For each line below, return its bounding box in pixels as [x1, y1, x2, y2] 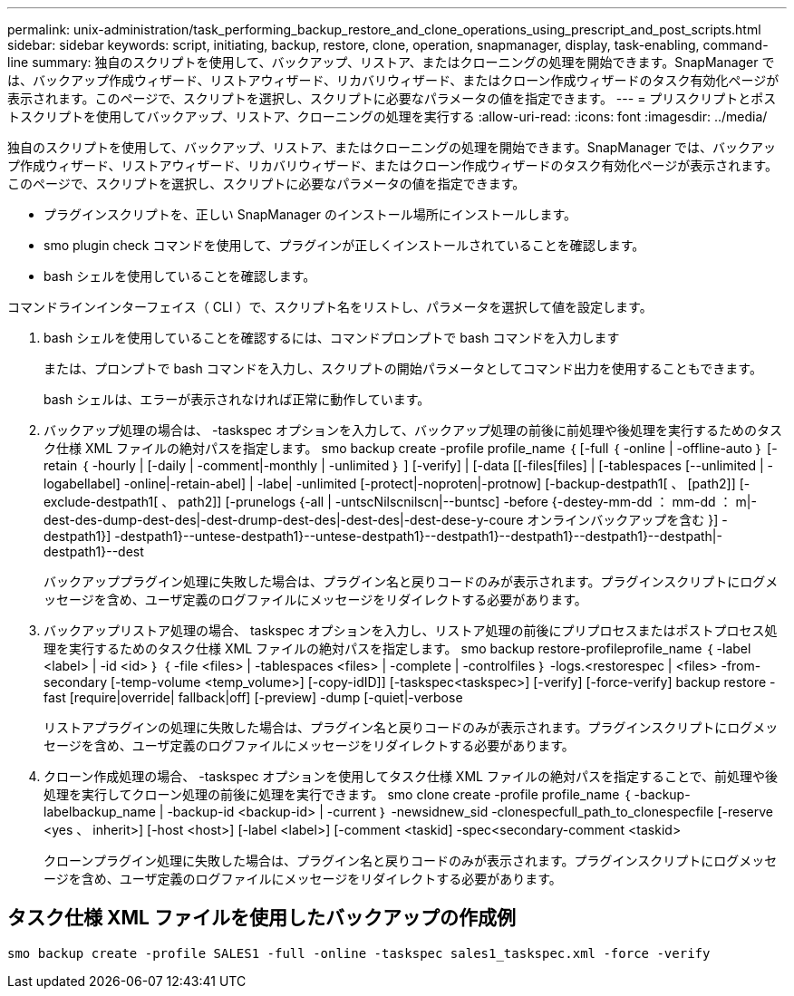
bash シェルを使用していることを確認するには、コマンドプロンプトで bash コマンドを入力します [44, 330, 620, 345]
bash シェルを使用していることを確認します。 [44, 268, 316, 284]
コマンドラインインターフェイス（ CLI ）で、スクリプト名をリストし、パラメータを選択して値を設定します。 [7, 299, 653, 314]
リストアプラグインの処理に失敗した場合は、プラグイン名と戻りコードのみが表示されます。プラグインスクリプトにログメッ [44, 720, 779, 735]
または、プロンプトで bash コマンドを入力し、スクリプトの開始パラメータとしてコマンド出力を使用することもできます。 [44, 361, 762, 376]
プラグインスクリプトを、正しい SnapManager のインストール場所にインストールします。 [44, 207, 576, 222]
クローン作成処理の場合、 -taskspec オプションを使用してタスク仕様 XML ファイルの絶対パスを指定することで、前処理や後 [44, 769, 778, 784]
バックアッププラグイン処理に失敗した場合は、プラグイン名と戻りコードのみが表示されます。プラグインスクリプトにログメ [44, 574, 779, 589]
